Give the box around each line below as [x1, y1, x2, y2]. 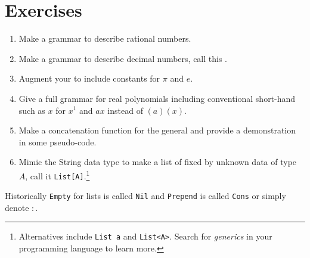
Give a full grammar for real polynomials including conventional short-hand [18, 92, 296, 104]
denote [5, 201, 29, 213]
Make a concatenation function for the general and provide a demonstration [18, 124, 296, 136]
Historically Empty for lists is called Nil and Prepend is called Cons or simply [5, 189, 286, 202]
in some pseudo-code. [18, 135, 97, 148]
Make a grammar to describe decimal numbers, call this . [18, 52, 227, 64]
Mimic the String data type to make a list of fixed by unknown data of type [18, 156, 297, 168]
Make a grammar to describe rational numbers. [18, 32, 191, 45]
